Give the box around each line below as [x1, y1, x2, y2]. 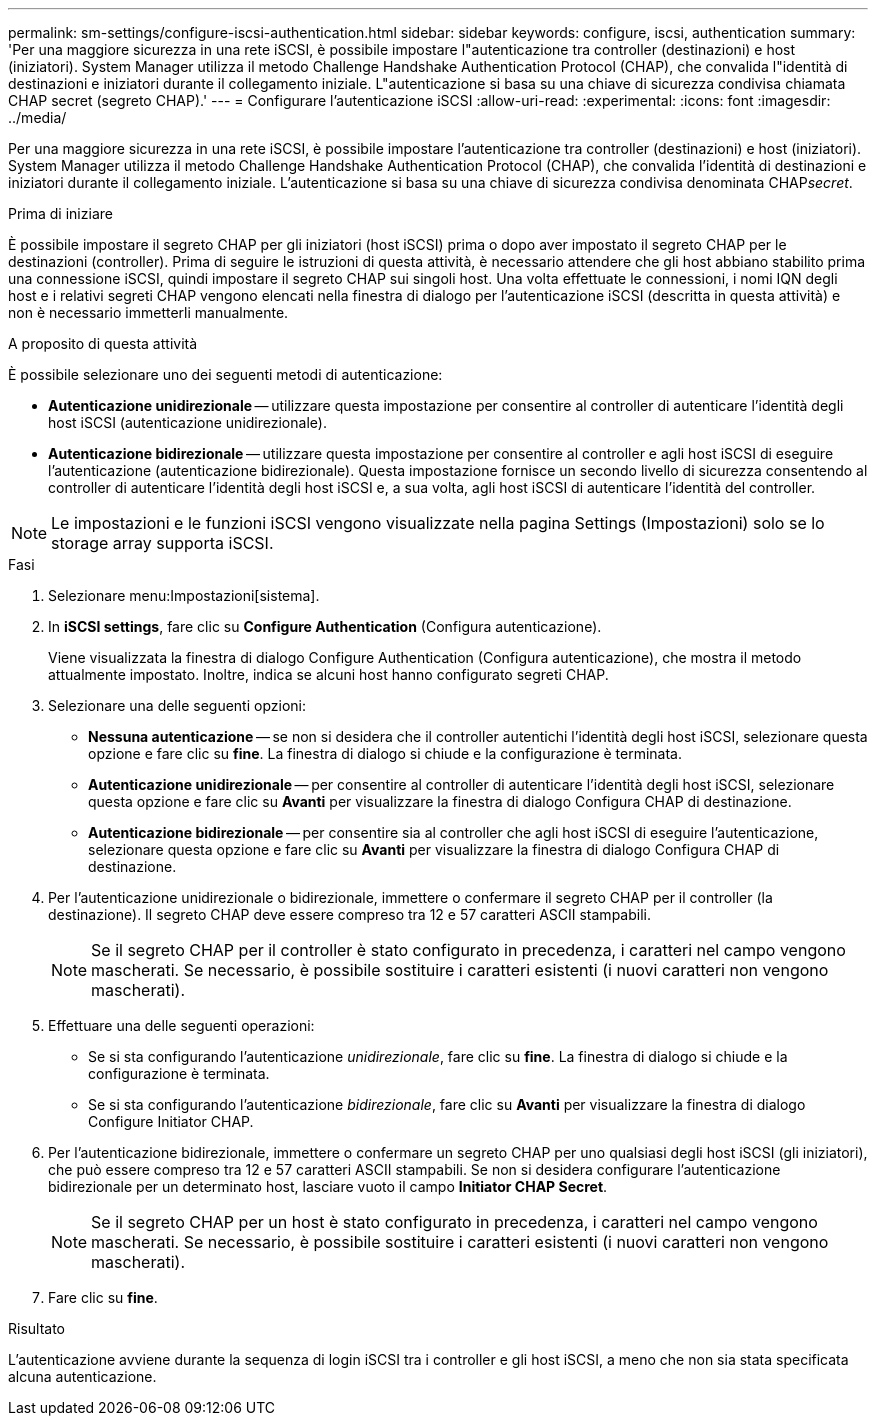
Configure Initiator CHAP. [88, 1113, 254, 1130]
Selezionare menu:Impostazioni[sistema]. [48, 587, 320, 604]
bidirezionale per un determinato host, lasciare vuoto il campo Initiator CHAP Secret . [48, 1178, 608, 1195]
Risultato [8, 1320, 66, 1337]
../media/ [8, 109, 67, 126]
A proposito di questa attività [8, 335, 198, 352]
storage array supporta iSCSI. [51, 533, 274, 553]
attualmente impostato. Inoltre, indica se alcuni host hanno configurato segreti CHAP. [48, 666, 609, 683]
